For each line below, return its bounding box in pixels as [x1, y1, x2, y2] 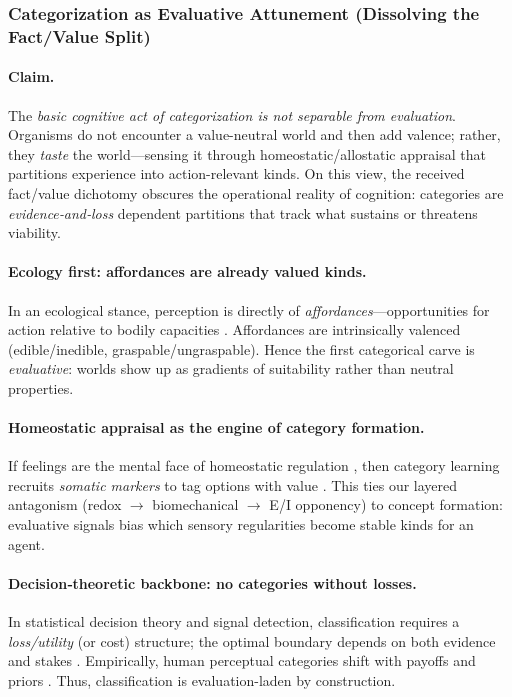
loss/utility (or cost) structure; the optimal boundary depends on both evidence [8, 630, 496, 651]
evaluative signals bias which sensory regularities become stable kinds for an [8, 514, 474, 535]
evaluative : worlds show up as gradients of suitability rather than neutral [8, 358, 454, 379]
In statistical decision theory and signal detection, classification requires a [8, 611, 460, 632]
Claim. [8, 66, 55, 87]
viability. [8, 222, 61, 243]
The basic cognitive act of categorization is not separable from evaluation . [8, 104, 456, 125]
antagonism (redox [8, 494, 122, 515]
